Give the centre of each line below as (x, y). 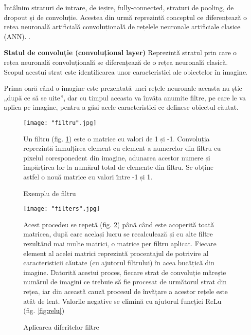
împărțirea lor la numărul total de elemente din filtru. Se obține (118, 167)
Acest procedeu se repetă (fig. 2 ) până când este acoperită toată (119, 224)
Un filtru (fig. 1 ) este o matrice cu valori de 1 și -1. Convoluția (117, 138)
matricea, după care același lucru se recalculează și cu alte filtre (118, 234)
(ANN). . (17, 36)
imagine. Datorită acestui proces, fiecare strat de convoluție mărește (125, 272)
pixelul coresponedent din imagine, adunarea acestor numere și (117, 157)
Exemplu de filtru (50, 193)
